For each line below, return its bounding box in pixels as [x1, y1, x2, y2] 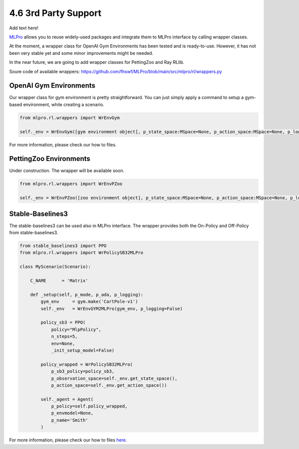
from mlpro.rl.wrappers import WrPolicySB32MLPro [19, 250, 144, 256]
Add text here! [9, 25, 39, 31]
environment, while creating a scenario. [23, 101, 105, 107]
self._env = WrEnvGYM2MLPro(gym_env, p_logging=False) [40, 305, 183, 311]
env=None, [51, 340, 75, 346]
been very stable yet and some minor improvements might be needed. [9, 50, 153, 56]
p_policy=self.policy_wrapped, [51, 404, 128, 409]
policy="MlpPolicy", [51, 326, 102, 332]
